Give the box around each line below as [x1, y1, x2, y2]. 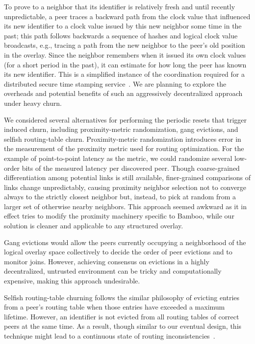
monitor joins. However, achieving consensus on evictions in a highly [4, 256, 209, 266]
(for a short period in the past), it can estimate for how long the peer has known [4, 59, 247, 69]
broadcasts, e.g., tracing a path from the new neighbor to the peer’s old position [4, 40, 245, 50]
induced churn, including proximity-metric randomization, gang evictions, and [4, 124, 238, 134]
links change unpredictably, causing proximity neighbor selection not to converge [4, 182, 246, 192]
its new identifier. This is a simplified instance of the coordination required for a [4, 69, 245, 79]
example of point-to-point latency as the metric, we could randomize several [4, 153, 232, 163]
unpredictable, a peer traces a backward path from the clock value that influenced [4, 11, 251, 21]
